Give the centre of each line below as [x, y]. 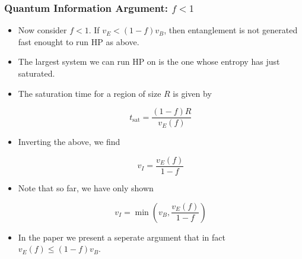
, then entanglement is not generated [231, 30]
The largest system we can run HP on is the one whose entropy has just [149, 61]
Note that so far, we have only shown [86, 187]
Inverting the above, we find [69, 142]
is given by [192, 93]
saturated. [36, 73]
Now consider [42, 30]
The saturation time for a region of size [90, 93]
